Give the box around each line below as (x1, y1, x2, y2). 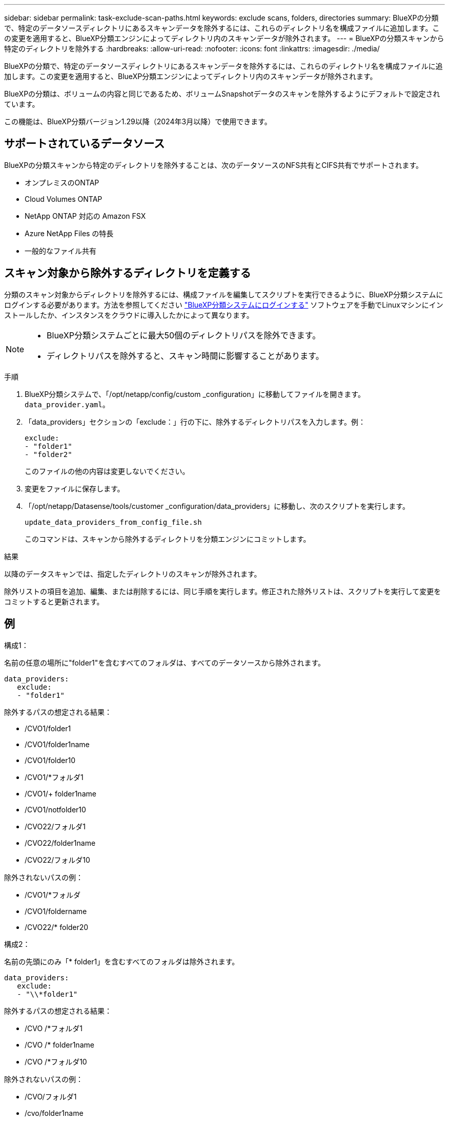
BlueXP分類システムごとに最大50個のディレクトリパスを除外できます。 (47, 330, 321, 340)
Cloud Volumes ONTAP (25, 194, 103, 203)
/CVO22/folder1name (25, 838, 96, 847)
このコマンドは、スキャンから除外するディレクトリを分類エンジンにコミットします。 (25, 534, 311, 543)
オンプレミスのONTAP (25, 178, 99, 187)
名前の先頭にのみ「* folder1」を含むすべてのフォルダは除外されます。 (4, 957, 239, 966)
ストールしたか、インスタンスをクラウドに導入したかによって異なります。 (4, 310, 254, 319)
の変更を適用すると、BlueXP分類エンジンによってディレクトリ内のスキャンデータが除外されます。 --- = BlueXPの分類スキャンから (4, 34, 444, 43)
